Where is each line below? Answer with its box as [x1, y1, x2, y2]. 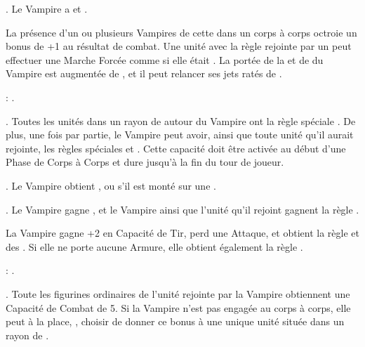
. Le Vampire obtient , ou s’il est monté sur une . [6, 178, 216, 192]
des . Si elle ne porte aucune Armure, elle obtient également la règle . [6, 239, 303, 254]
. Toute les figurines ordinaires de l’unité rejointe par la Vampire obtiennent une [6, 286, 350, 301]
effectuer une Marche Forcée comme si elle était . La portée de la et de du [6, 52, 324, 67]
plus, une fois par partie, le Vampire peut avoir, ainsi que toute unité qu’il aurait [6, 127, 354, 142]
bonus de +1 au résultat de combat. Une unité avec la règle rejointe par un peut [6, 39, 352, 53]
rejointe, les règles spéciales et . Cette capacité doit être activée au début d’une [6, 140, 346, 155]
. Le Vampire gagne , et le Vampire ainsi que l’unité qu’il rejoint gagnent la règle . [6, 202, 359, 216]
